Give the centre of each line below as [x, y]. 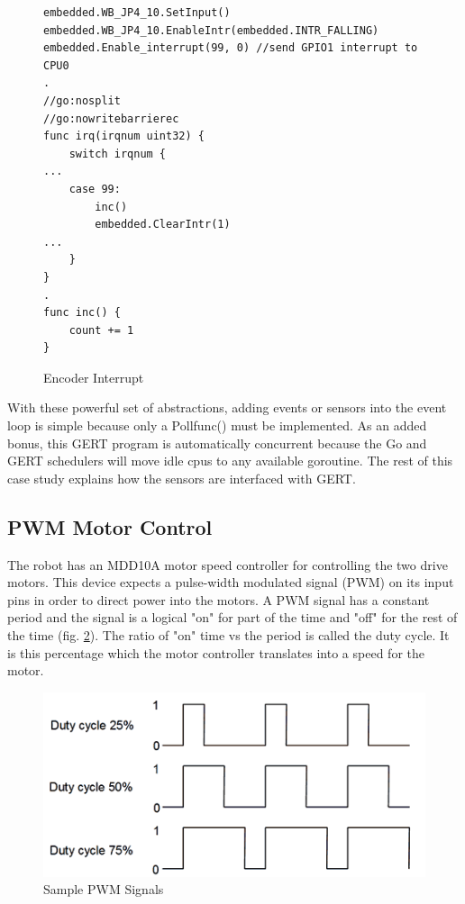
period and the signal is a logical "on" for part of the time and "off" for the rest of [232, 617]
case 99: [95, 189]
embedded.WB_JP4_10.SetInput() [137, 13]
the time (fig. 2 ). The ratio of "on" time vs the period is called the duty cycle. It [228, 635]
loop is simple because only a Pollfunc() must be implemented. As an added [217, 425]
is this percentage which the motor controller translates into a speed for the [216, 652]
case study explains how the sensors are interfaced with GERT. [182, 478]
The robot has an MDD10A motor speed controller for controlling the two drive [228, 564]
